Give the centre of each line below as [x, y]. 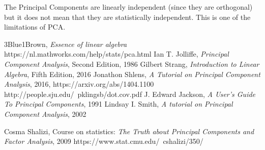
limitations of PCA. [35, 27]
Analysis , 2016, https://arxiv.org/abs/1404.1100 [79, 84]
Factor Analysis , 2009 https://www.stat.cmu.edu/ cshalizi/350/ [104, 141]
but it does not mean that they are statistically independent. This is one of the [127, 17]
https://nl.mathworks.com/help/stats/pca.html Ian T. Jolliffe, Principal [116, 54]
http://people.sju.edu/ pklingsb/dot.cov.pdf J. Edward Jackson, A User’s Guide [130, 94]
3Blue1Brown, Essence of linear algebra [66, 44]
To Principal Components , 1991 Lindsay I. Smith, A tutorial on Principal [119, 104]
